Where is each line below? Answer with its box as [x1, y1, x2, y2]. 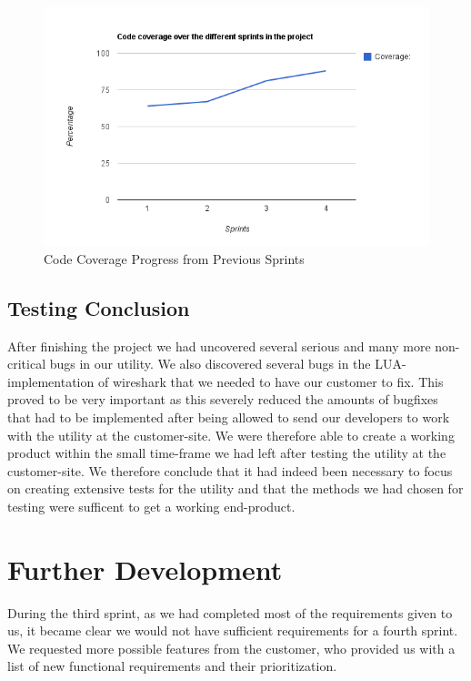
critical [7, 354, 46, 373]
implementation [7, 371, 95, 391]
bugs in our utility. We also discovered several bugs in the [49, 354, 371, 373]
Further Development [7, 550, 283, 587]
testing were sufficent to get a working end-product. [7, 496, 296, 515]
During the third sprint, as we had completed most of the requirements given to [7, 603, 453, 622]
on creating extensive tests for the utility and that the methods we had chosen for [7, 479, 464, 498]
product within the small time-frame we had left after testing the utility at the [7, 443, 446, 462]
